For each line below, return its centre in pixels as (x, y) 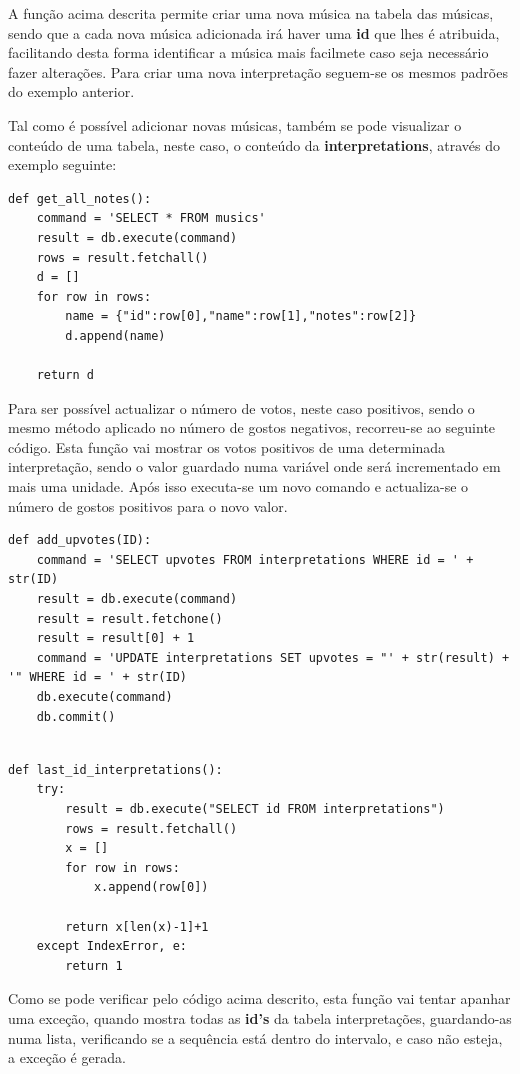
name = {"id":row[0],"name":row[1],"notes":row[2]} (241, 316)
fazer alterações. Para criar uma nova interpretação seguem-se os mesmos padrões (258, 71)
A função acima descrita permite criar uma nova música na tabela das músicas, (251, 13)
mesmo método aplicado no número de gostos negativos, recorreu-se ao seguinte (252, 427)
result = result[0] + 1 (115, 638)
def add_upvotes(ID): (80, 540)
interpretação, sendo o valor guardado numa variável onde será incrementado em (254, 466)
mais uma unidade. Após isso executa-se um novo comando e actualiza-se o (238, 486)
